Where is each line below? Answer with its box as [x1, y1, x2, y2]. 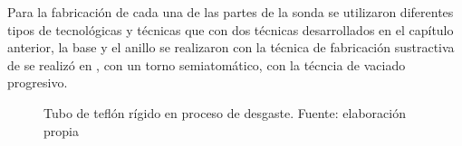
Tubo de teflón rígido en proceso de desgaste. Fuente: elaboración [43, 103, 406, 122]
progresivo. [7, 73, 68, 92]
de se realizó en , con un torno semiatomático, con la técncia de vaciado [7, 55, 406, 74]
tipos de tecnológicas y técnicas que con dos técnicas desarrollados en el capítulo [7, 20, 454, 39]
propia [43, 121, 79, 140]
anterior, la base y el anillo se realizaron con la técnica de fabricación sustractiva [7, 38, 455, 57]
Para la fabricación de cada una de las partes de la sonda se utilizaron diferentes [7, 3, 454, 21]
